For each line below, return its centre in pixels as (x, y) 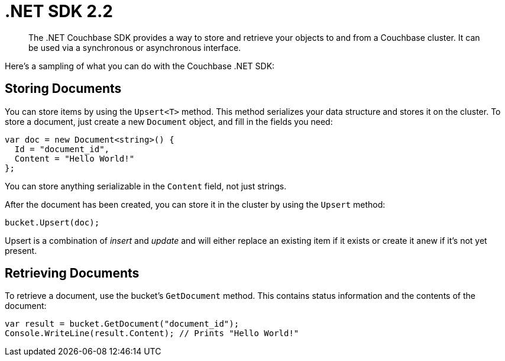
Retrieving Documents (72, 273)
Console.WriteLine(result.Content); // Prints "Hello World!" (152, 333)
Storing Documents (63, 89)
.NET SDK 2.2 (59, 11)
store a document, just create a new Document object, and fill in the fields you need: (169, 121)
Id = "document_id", (62, 149)
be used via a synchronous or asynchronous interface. (135, 47)
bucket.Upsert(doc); (52, 222)
